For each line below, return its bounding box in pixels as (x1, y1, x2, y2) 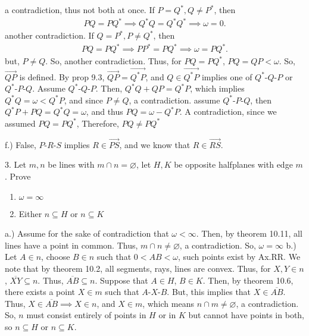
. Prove (5, 169, 31, 182)
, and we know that (119, 138, 191, 150)
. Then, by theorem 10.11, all (196, 227, 302, 240)
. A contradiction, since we (179, 105, 277, 118)
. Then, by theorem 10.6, (202, 274, 294, 286)
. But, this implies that (167, 285, 251, 298)
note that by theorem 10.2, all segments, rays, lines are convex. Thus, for (5, 262, 271, 274)
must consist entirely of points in (26, 309, 146, 321)
